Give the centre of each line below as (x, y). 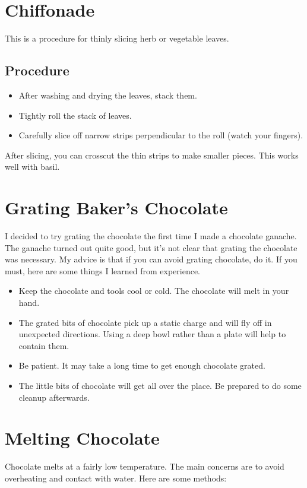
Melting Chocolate (82, 438)
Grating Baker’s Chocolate (116, 207)
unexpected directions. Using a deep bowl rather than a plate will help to (152, 334)
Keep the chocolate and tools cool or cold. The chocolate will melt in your (154, 291)
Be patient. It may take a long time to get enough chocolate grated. (142, 365)
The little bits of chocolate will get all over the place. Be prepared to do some (160, 385)
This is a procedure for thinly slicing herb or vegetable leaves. (117, 38)
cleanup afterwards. (54, 397)
